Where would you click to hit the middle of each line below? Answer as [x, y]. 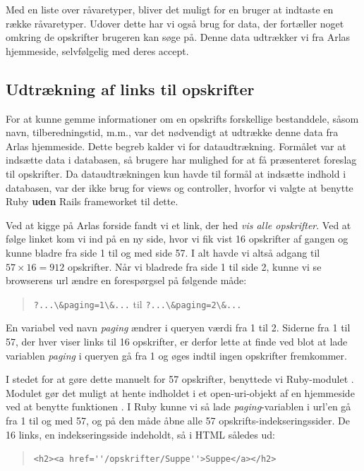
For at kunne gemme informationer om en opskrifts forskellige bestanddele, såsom [182, 118]
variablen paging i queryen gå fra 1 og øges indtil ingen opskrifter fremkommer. [176, 355]
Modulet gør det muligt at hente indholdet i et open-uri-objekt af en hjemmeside [180, 392]
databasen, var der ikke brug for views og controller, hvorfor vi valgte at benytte [180, 187]
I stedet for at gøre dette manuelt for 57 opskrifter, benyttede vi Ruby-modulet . [180, 379]
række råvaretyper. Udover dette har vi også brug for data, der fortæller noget [175, 23]
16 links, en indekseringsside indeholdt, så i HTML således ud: [140, 434]
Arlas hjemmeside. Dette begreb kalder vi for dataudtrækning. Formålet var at [176, 146]
